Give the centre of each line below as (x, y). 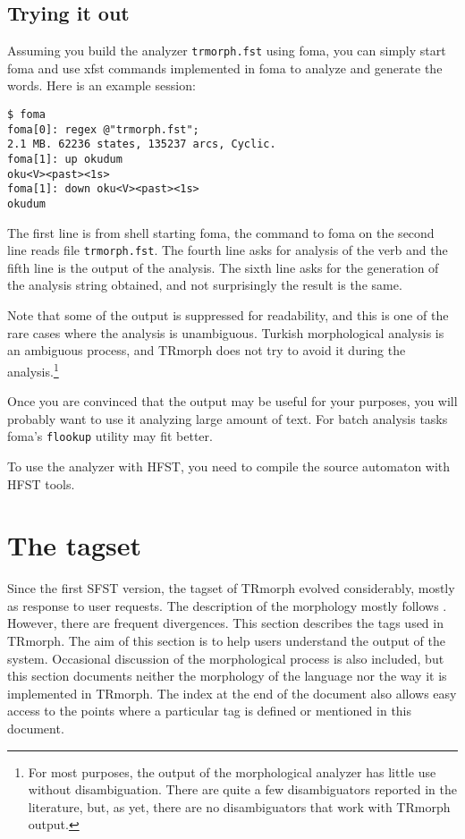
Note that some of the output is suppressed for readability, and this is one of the (228, 315)
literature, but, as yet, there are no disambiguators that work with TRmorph (239, 806)
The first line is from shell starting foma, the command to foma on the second (221, 232)
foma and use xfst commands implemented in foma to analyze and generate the (225, 68)
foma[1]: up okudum (65, 160)
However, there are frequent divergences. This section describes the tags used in (225, 623)
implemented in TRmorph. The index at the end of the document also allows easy (232, 693)
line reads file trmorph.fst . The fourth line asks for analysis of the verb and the (228, 250)
